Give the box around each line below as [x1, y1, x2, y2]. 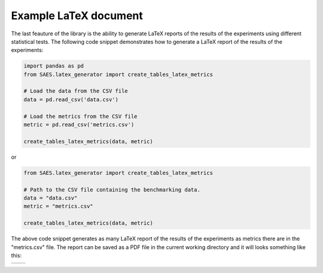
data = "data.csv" [23, 195, 78, 201]
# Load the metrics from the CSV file [23, 113, 138, 120]
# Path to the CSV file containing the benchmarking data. [23, 186, 200, 193]
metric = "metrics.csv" [23, 203, 94, 210]
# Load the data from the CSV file [23, 87, 128, 95]
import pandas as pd [23, 63, 84, 69]
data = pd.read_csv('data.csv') [23, 96, 119, 103]
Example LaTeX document [11, 9, 143, 22]
